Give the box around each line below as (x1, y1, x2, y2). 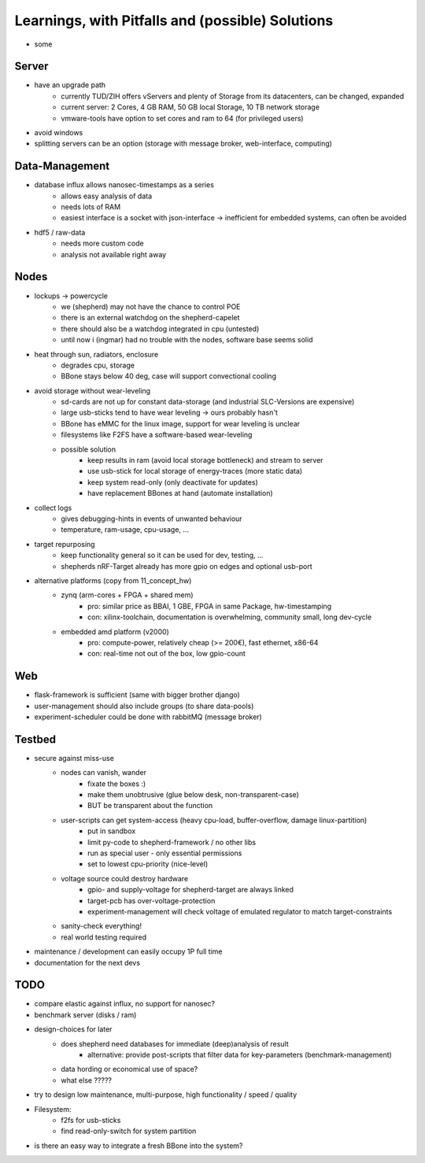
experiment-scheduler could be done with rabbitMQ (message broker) (34, 712, 263, 722)
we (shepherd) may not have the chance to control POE (61, 301, 241, 311)
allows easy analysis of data (61, 191, 153, 201)
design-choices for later (34, 1025, 113, 1034)
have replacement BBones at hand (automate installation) (87, 489, 273, 498)
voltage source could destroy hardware (61, 873, 189, 883)
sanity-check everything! (61, 921, 142, 931)
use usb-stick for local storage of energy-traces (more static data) (87, 467, 303, 476)
